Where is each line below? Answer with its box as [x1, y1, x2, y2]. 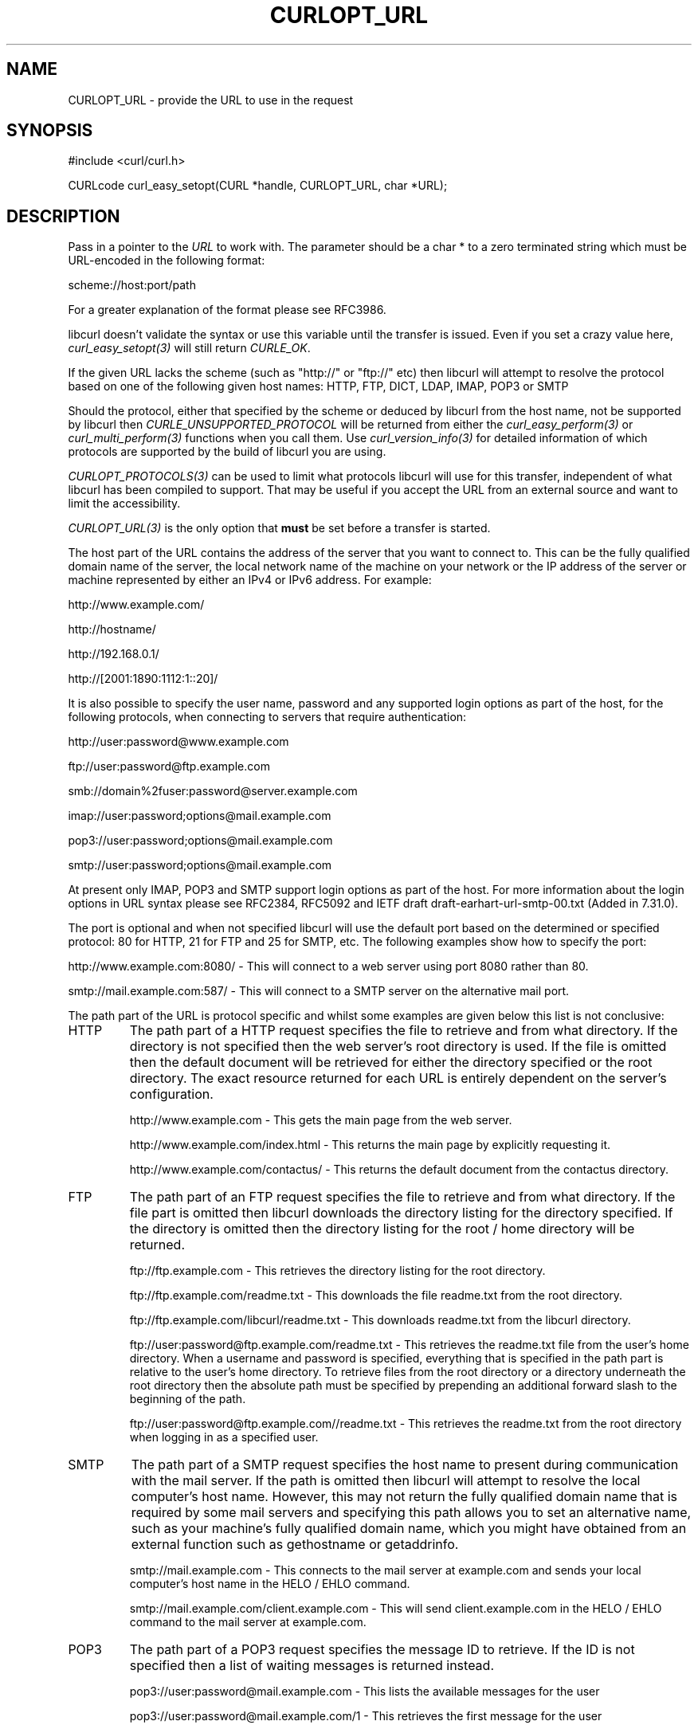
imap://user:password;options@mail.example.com [68, 809, 331, 823]
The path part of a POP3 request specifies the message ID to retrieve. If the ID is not [129, 1641, 635, 1658]
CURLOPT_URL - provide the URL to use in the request [68, 92, 354, 107]
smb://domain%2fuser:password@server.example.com [68, 784, 358, 798]
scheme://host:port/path [68, 278, 196, 292]
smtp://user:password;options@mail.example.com [68, 858, 332, 872]
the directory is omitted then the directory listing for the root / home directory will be [129, 1221, 635, 1237]
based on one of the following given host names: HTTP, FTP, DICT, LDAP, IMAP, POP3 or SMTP [68, 379, 569, 394]
